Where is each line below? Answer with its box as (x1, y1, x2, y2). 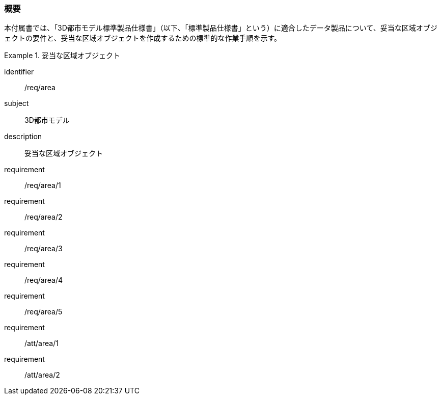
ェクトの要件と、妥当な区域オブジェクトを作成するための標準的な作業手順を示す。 (4, 34, 282, 43)
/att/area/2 (24, 370, 60, 380)
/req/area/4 (24, 276, 63, 285)
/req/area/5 (24, 307, 63, 316)
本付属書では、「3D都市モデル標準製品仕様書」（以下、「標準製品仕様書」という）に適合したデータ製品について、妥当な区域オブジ (4, 23, 437, 33)
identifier (4, 67, 34, 76)
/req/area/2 (24, 212, 63, 222)
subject (4, 99, 29, 108)
